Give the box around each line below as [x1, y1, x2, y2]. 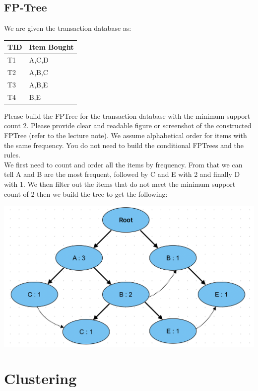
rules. [4, 150, 20, 160]
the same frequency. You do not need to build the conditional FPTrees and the [4, 140, 244, 150]
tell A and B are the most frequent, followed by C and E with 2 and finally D [4, 169, 240, 179]
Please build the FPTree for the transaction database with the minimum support [4, 110, 251, 121]
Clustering [4, 368, 77, 388]
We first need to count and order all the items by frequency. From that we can [4, 159, 243, 169]
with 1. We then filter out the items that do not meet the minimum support [4, 178, 236, 189]
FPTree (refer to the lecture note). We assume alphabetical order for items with [4, 130, 247, 140]
